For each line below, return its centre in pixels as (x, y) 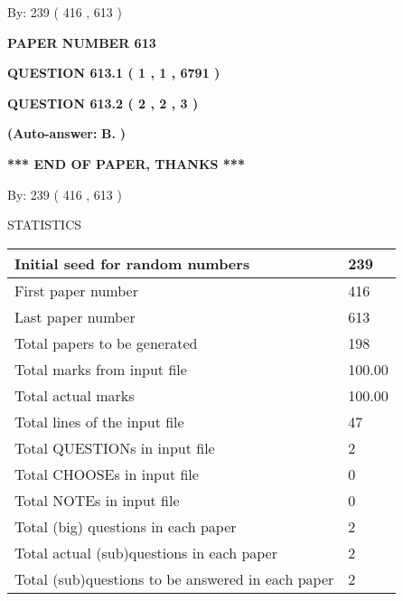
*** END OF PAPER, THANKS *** (126, 163)
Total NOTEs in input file (97, 500)
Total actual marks (75, 395)
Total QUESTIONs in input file (115, 447)
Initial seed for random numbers (132, 263)
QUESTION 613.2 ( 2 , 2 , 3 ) (103, 103)
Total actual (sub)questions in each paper (146, 552)
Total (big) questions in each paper (126, 526)
